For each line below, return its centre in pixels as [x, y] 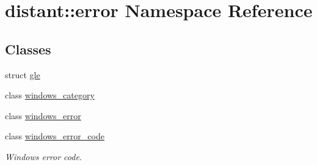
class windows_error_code [55, 136]
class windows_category [50, 95]
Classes [28, 49]
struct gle [23, 74]
